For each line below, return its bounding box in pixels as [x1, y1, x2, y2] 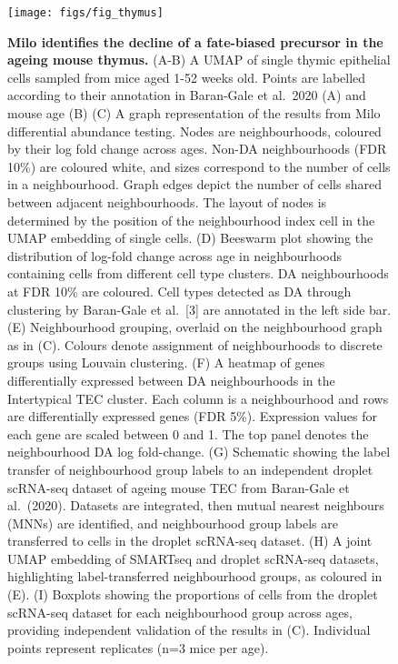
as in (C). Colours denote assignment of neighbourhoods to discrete [7, 335, 383, 354]
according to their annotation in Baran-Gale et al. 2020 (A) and [7, 86, 366, 105]
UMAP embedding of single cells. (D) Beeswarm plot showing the [7, 228, 373, 247]
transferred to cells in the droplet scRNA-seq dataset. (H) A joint [7, 531, 373, 550]
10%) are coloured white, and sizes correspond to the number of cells [7, 156, 391, 176]
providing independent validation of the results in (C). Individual [7, 620, 371, 639]
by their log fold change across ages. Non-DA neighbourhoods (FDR [7, 139, 387, 158]
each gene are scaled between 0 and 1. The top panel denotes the [7, 424, 369, 443]
